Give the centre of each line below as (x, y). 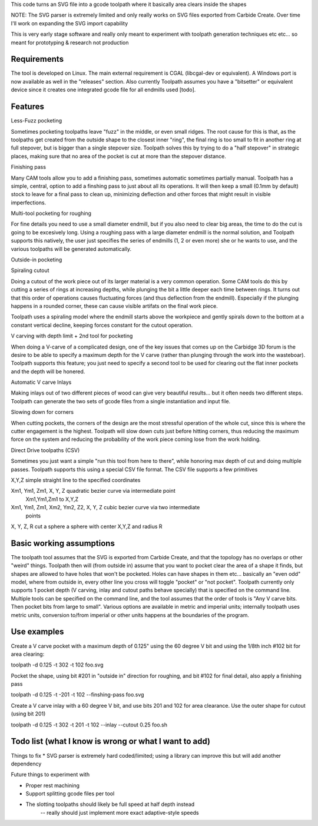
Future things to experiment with (50, 775)
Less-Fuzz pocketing (37, 121)
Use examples (37, 632)
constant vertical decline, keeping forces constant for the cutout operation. (102, 325)
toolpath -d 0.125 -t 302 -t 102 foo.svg (57, 665)
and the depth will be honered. (48, 371)
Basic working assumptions (63, 543)
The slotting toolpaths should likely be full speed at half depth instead (110, 804)
